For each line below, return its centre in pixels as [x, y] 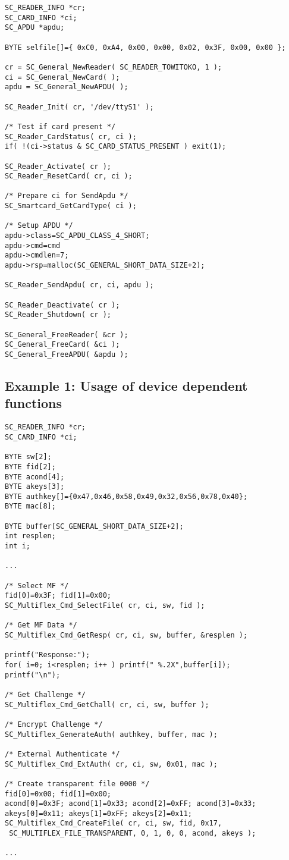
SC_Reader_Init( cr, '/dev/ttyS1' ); [79, 107]
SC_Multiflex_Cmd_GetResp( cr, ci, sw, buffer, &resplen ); [126, 635]
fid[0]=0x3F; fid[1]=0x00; [58, 596]
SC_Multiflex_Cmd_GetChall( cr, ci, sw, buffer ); [107, 704]
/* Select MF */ [37, 586]
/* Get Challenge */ [45, 694]
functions [34, 403]
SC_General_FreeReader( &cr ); [67, 335]
